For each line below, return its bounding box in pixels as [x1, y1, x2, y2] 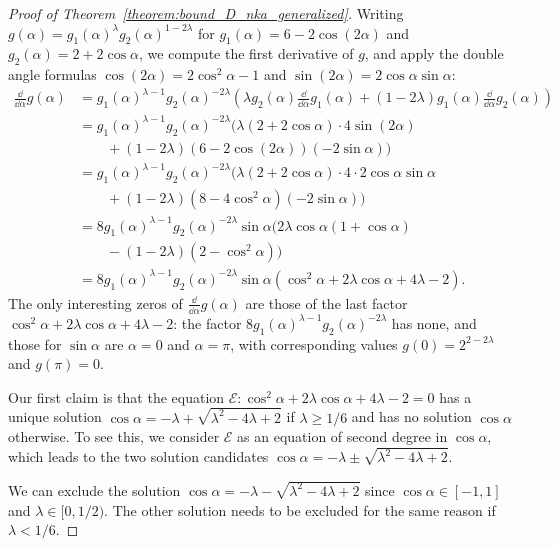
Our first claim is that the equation [8, 386, 225, 407]
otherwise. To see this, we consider [8, 426, 220, 447]
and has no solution [351, 406, 472, 427]
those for [8, 333, 62, 354]
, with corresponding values [230, 333, 398, 354]
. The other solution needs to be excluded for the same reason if [104, 499, 496, 520]
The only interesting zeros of [8, 292, 183, 313]
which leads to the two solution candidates [8, 446, 269, 467]
